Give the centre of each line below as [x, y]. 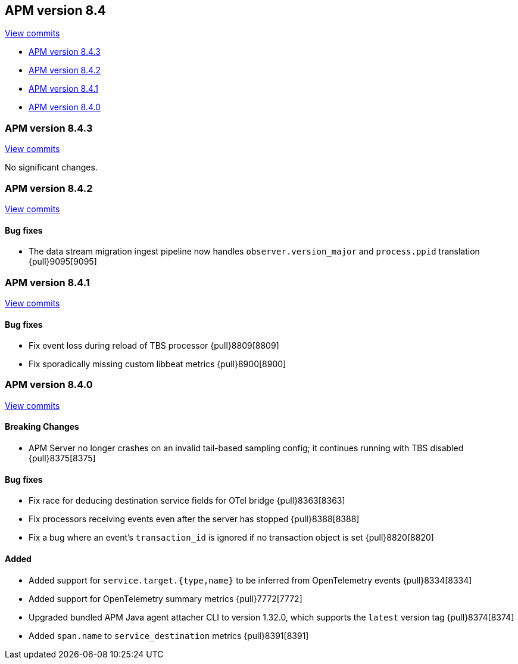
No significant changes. [51, 167]
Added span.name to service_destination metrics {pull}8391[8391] [169, 635]
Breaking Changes [42, 427]
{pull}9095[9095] [63, 262]
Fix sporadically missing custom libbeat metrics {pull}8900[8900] [157, 364]
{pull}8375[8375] [62, 458]
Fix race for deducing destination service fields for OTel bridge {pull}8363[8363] [187, 501]
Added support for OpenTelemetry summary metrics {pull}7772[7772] [166, 598]
